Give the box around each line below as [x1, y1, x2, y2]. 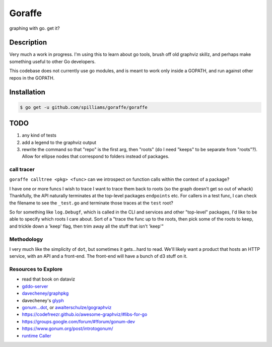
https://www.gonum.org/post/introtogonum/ [22, 325, 113, 332]
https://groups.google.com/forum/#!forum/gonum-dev [22, 318, 135, 324]
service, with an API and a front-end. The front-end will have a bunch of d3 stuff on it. [9, 253, 188, 259]
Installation [9, 88, 45, 97]
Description [9, 38, 47, 47]
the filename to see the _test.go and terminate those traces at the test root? [9, 199, 173, 206]
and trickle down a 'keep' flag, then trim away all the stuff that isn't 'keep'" [9, 223, 164, 229]
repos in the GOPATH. [9, 75, 55, 81]
